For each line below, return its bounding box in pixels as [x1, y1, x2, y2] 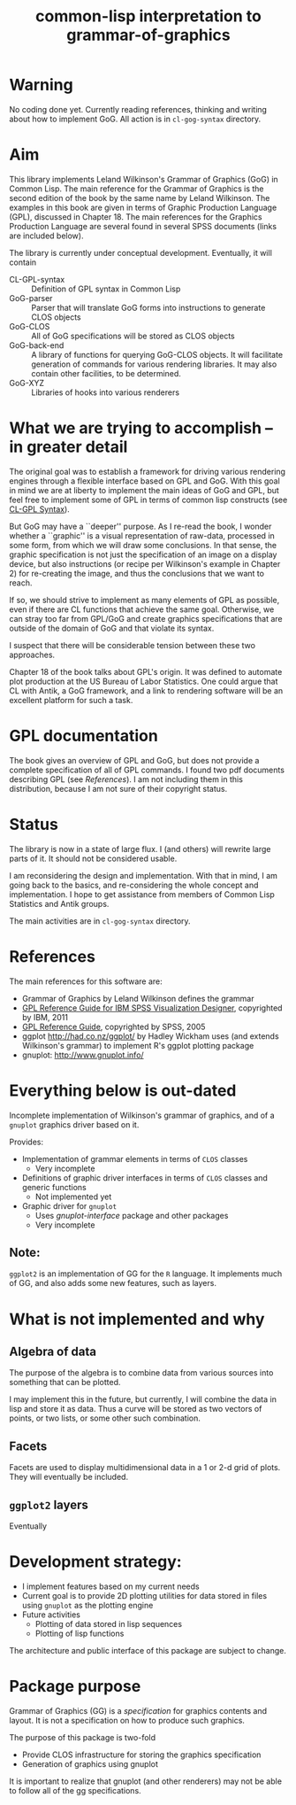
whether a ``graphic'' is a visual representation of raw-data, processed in [9, 530, 276, 541]
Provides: [9, 1136, 44, 1147]
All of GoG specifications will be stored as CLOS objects [31, 330, 236, 341]
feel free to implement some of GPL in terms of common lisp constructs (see [9, 494, 288, 505]
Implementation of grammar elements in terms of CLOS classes [21, 1153, 248, 1164]
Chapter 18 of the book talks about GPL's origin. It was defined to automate [9, 666, 283, 677]
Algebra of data [9, 1344, 97, 1359]
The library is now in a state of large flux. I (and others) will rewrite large [9, 843, 271, 854]
